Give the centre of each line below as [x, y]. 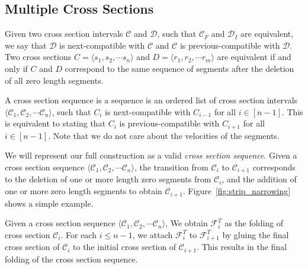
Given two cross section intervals [64, 34]
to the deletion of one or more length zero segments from [108, 179]
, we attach [153, 234]
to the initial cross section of [125, 247]
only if [16, 68]
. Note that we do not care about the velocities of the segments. [164, 135]
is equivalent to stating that [55, 123]
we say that [26, 45]
